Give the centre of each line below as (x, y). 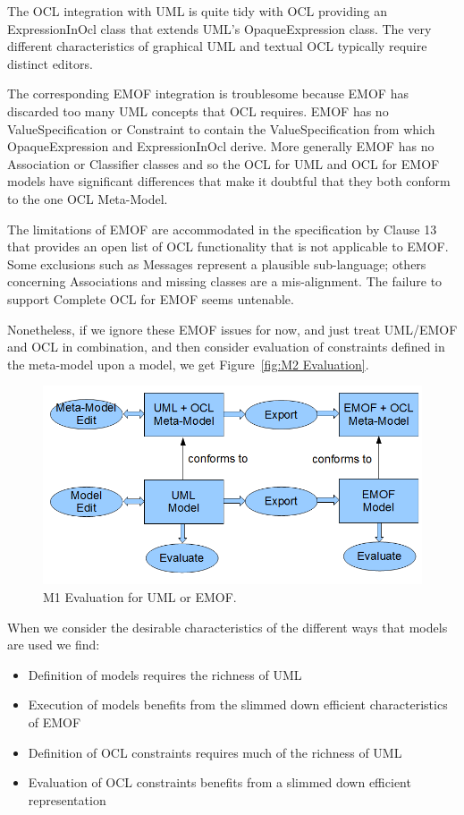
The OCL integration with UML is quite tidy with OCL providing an (198, 11)
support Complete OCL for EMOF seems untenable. (151, 298)
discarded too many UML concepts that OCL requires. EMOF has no (198, 110)
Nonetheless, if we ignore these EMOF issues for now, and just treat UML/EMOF (232, 329)
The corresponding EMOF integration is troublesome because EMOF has (208, 93)
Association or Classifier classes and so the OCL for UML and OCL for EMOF (224, 163)
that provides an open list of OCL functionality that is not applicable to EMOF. (228, 246)
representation (67, 799)
